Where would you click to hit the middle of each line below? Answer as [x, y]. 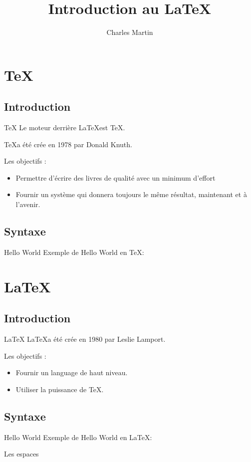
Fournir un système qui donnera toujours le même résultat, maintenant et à [131, 194]
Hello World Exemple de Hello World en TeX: [74, 252]
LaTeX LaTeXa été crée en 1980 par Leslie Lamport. [85, 339]
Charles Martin [130, 32]
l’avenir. [28, 204]
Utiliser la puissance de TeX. [60, 389]
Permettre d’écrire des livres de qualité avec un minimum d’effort [116, 177]
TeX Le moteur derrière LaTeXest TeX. [65, 127]
